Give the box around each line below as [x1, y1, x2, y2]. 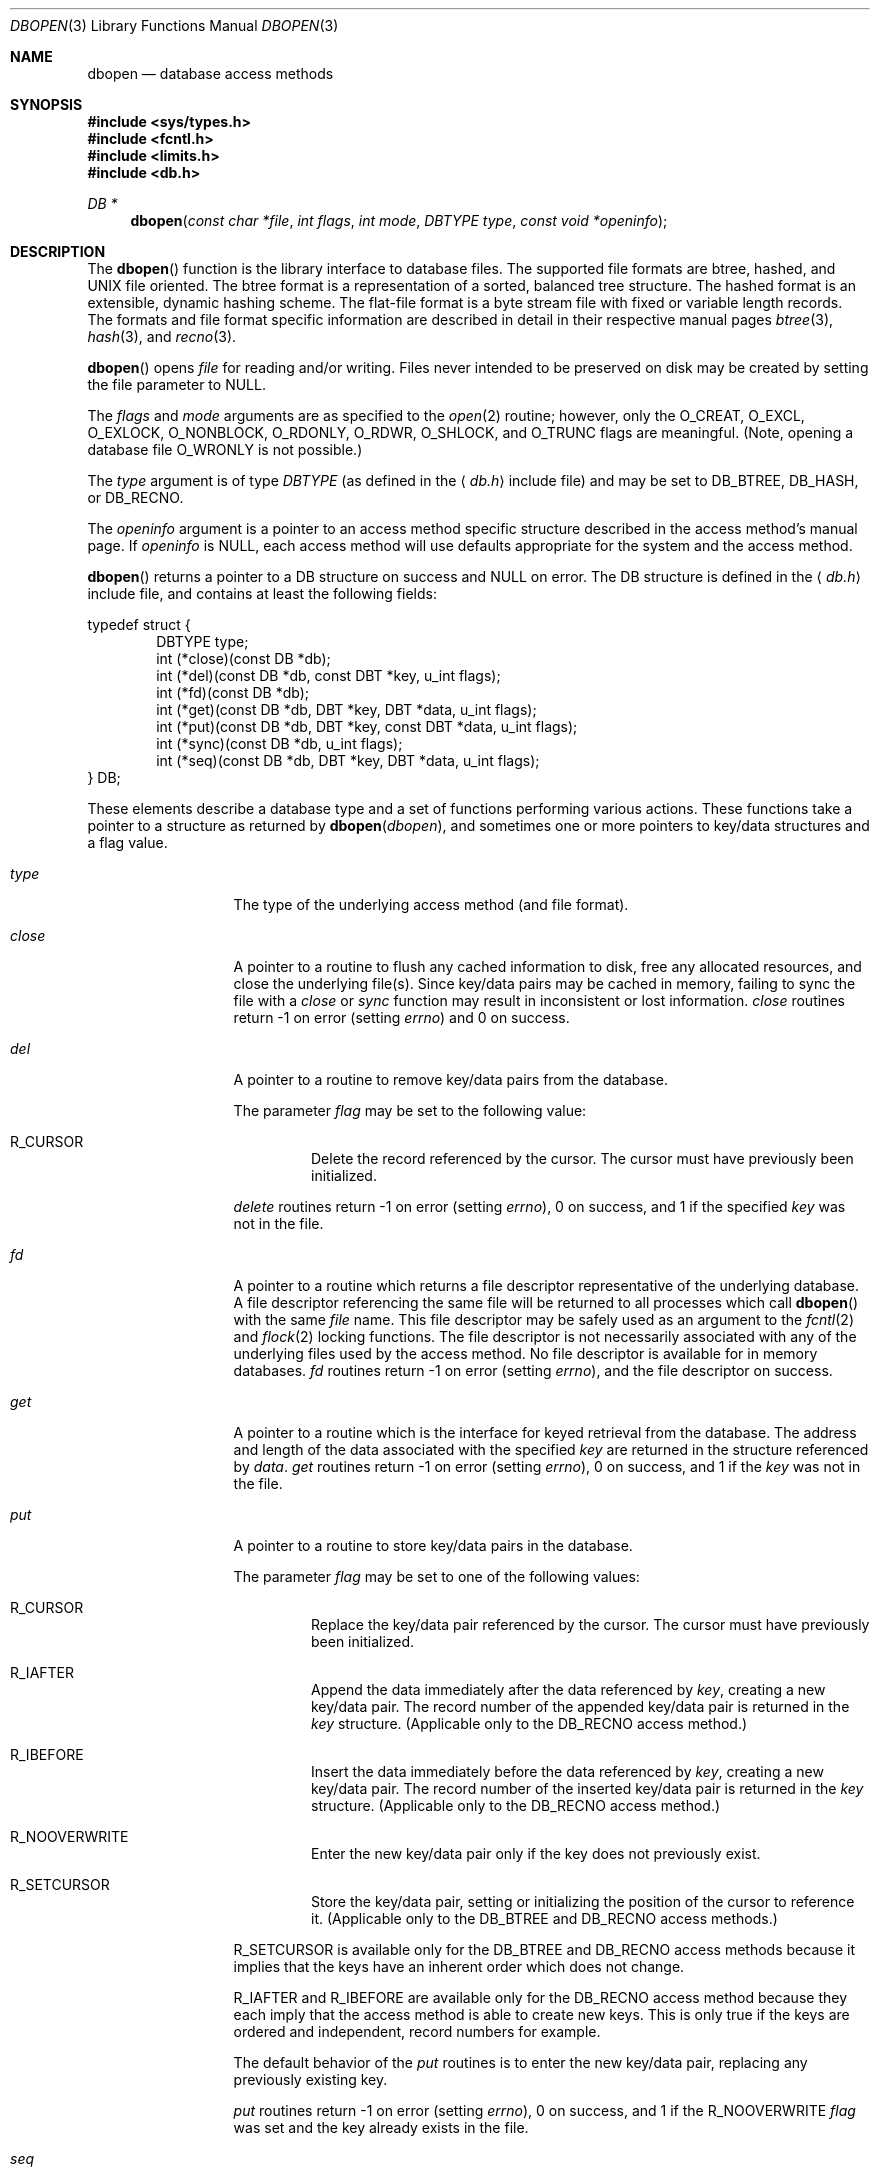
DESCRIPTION [10, 243, 106, 260]
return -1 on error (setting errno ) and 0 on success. [233, 1009, 570, 1026]
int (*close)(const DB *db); [156, 650, 331, 667]
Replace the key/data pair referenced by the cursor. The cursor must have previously [311, 1616, 870, 1633]
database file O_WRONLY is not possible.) [87, 441, 363, 458]
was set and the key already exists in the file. [233, 2119, 529, 2136]
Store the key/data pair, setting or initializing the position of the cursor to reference [311, 1893, 855, 1910]
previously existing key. [233, 2071, 388, 2088]
